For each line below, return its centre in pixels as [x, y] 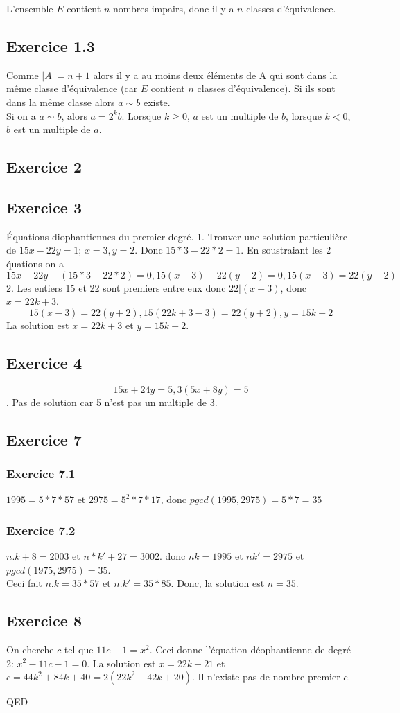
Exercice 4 [44, 362]
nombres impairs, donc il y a [173, 8]
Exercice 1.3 [51, 45]
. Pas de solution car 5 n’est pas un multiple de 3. [112, 402]
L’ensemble [30, 8]
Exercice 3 [44, 207]
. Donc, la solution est [218, 583]
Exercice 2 [44, 167]
